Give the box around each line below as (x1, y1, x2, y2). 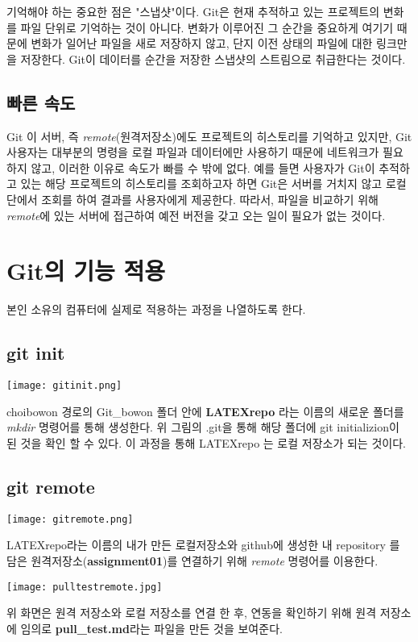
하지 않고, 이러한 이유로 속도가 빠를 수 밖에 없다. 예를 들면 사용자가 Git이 (6, 159, 375, 176)
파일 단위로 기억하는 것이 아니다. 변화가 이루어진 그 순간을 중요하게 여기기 (20, 19, 394, 35)
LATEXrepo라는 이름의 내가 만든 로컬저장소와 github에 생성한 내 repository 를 (6, 536, 400, 553)
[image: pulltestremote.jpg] (6, 581, 163, 593)
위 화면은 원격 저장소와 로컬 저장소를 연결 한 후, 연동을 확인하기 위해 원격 (6, 604, 377, 621)
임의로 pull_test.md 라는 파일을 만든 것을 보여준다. (20, 619, 283, 636)
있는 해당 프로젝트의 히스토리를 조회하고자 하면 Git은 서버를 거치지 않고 (20, 175, 383, 192)
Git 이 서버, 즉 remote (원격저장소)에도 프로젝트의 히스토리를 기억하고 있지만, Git (6, 127, 412, 144)
